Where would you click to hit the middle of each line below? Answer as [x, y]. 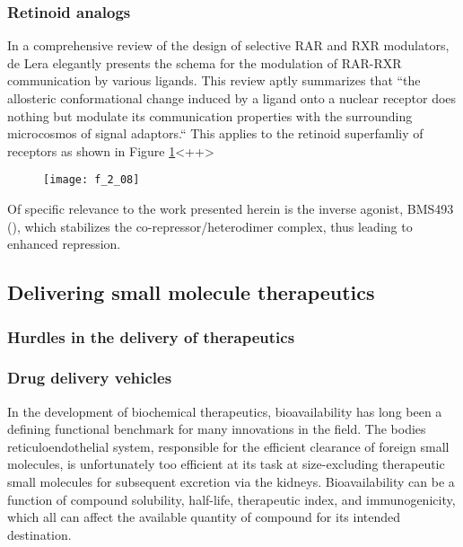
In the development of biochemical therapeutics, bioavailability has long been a [225, 411]
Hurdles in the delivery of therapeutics [151, 336]
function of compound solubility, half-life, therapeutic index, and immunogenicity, [231, 499]
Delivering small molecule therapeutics [191, 292]
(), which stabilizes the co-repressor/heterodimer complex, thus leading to [210, 226]
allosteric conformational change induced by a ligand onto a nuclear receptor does [232, 98]
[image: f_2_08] [92, 180]
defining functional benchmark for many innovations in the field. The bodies [217, 429]
